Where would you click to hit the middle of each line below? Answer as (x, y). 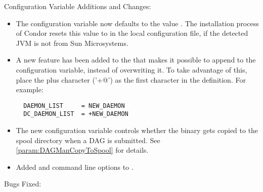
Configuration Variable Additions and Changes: (78, 6)
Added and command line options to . (75, 167)
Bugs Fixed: (23, 184)
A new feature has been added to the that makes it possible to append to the (136, 60)
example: (30, 89)
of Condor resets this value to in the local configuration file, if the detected (132, 33)
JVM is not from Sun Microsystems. (72, 43)
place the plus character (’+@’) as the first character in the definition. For (131, 79)
